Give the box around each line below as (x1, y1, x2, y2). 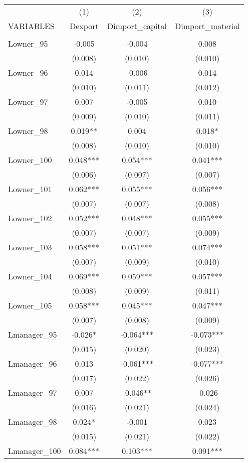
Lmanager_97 (8, 387, 57, 398)
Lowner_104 (8, 270, 52, 282)
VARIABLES (8, 20, 55, 32)
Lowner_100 (8, 154, 52, 166)
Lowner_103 (8, 241, 52, 253)
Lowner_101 (8, 183, 52, 195)
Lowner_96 (8, 67, 48, 78)
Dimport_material (175, 20, 240, 32)
